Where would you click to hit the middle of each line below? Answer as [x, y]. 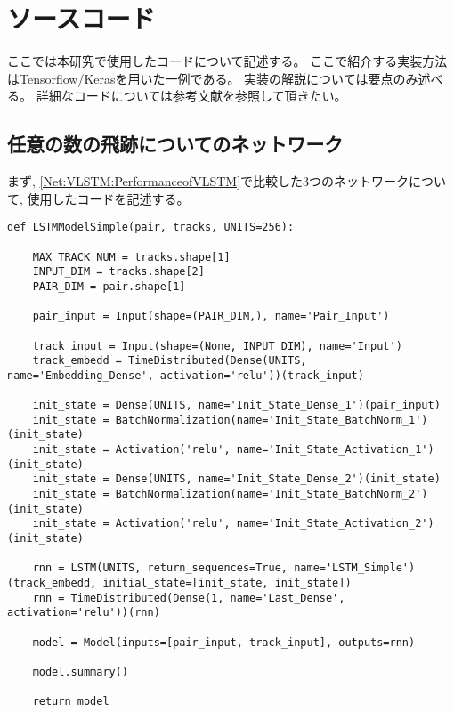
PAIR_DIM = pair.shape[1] [109, 286]
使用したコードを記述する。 [108, 198]
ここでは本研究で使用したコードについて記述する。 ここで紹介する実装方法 [227, 61]
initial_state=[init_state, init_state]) [227, 583]
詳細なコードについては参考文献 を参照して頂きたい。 [191, 96]
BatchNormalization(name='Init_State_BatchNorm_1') [272, 420]
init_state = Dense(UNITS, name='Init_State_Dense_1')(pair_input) [236, 405]
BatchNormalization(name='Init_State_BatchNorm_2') [272, 494]
